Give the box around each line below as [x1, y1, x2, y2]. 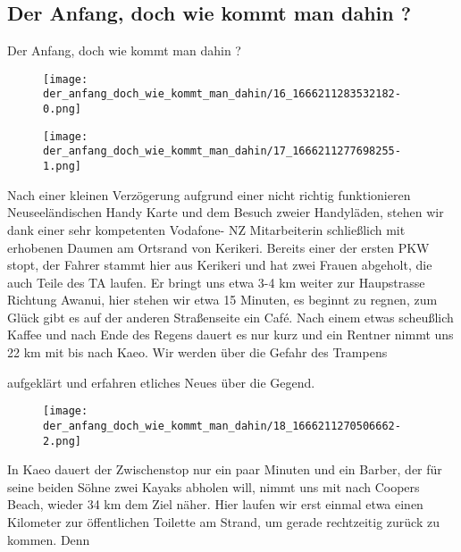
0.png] [43, 103, 81, 116]
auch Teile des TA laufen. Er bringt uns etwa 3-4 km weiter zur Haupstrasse [7, 272, 425, 291]
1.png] [43, 160, 81, 173]
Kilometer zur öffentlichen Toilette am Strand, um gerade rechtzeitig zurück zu [7, 513, 440, 531]
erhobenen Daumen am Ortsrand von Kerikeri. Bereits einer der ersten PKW [7, 238, 430, 256]
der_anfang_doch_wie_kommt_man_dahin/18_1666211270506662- [43, 419, 401, 432]
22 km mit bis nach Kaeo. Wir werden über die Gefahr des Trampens [7, 343, 388, 362]
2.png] [43, 434, 81, 447]
